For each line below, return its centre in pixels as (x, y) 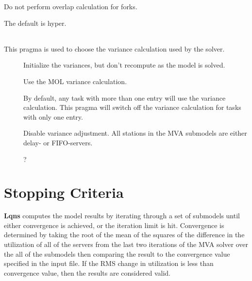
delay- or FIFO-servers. (58, 142)
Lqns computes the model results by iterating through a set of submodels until (122, 216)
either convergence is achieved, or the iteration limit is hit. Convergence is (114, 225)
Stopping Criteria (64, 192)
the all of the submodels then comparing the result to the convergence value (117, 254)
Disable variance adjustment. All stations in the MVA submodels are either (135, 133)
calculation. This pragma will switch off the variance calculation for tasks (132, 107)
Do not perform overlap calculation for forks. (71, 6)
